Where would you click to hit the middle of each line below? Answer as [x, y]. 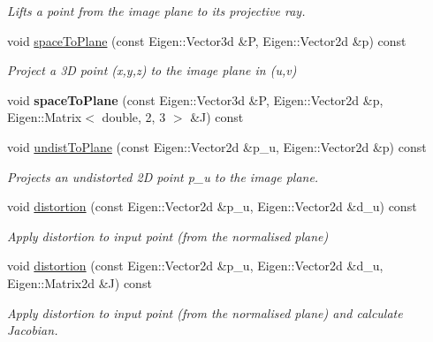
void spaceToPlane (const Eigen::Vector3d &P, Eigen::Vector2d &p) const [207, 40]
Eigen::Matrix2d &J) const [80, 282]
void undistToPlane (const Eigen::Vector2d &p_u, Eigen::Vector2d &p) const [217, 146]
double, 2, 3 [134, 117]
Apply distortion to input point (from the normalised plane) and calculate [205, 312]
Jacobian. [33, 330]
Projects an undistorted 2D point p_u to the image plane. [163, 176]
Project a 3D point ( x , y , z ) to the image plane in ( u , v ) [152, 70]
